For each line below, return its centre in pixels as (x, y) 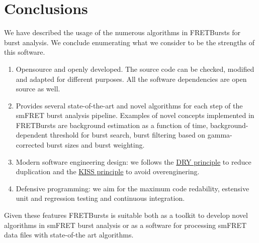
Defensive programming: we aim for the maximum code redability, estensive (133, 188)
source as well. (38, 89)
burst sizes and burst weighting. (96, 145)
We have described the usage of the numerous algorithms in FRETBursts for (122, 32)
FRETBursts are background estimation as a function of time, (112, 125)
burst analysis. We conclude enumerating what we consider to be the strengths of (129, 42)
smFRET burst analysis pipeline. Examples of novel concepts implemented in (135, 115)
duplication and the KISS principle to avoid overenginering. (108, 171)
